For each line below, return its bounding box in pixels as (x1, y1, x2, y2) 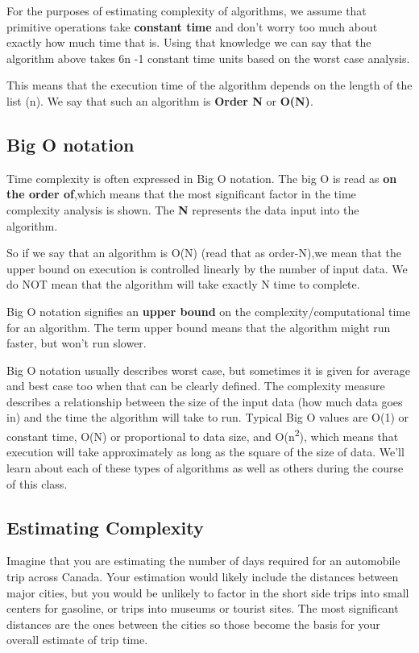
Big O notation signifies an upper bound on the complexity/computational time (6, 302, 411, 319)
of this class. (6, 475, 68, 492)
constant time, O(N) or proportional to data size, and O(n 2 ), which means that (6, 426, 399, 444)
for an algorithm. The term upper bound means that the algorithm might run (6, 318, 391, 335)
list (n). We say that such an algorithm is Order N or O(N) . (6, 92, 313, 109)
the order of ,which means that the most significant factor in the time (6, 185, 356, 202)
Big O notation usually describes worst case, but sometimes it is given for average (6, 361, 411, 378)
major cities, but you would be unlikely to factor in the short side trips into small (6, 584, 409, 601)
